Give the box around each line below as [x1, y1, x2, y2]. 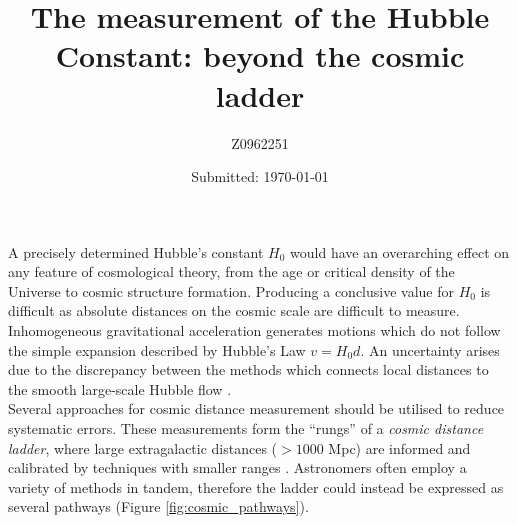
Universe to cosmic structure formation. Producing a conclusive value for [8, 280, 455, 301]
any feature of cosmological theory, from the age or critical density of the [8, 261, 455, 282]
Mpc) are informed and [328, 437, 471, 458]
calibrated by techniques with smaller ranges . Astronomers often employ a [8, 457, 467, 478]
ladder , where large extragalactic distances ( [8, 437, 278, 458]
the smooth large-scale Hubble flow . [8, 378, 232, 399]
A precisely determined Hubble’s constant [8, 241, 264, 262]
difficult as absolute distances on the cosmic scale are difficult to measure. [8, 300, 460, 321]
